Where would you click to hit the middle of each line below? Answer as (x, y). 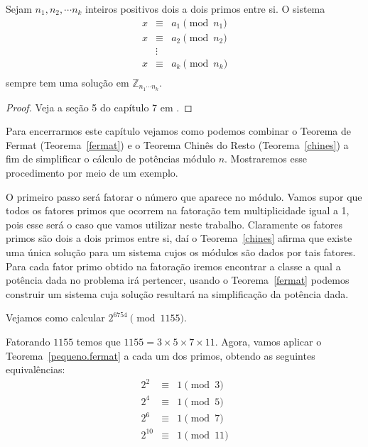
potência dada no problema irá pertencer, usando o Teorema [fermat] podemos (178, 280)
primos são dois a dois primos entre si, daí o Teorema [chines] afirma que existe (179, 238)
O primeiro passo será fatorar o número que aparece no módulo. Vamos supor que (184, 196)
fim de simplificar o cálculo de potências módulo (110, 159)
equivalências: (36, 369)
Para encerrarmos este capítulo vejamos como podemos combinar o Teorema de (178, 131)
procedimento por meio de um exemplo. (92, 172)
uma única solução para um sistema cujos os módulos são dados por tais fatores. (181, 252)
